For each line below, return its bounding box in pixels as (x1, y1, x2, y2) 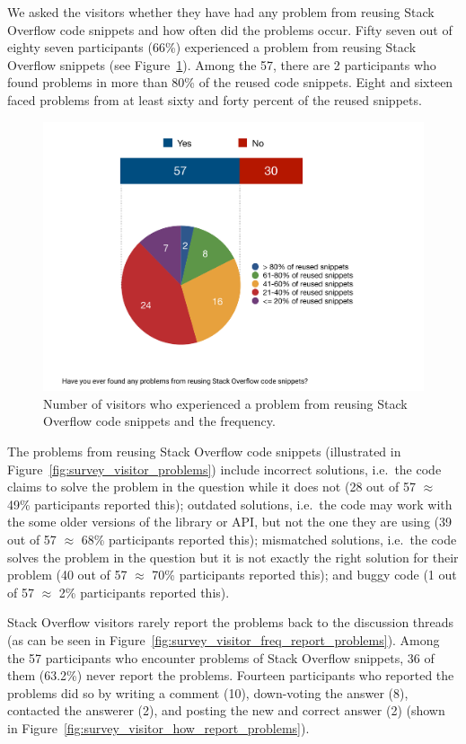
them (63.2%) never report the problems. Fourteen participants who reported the (7, 666, 454, 685)
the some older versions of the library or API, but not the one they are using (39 (7, 512, 453, 531)
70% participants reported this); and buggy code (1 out (152, 565, 457, 584)
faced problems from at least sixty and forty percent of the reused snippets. (7, 90, 422, 109)
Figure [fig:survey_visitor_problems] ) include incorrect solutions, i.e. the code (7, 459, 442, 478)
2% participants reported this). (58, 582, 230, 601)
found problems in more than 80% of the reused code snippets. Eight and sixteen (7, 73, 453, 92)
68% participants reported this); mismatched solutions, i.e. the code (81, 529, 457, 548)
